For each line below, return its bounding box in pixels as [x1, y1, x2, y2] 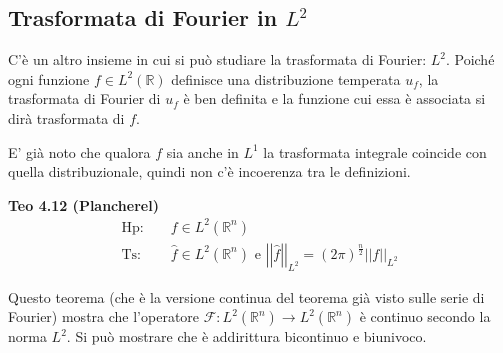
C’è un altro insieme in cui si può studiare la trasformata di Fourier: [8, 49, 427, 70]
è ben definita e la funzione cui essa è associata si [183, 88, 486, 109]
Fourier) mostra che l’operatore [8, 306, 200, 327]
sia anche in [166, 141, 239, 162]
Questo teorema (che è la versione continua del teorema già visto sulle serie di [8, 286, 485, 307]
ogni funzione [8, 68, 90, 89]
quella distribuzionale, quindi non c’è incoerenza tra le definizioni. [8, 161, 411, 182]
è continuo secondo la [359, 306, 491, 327]
